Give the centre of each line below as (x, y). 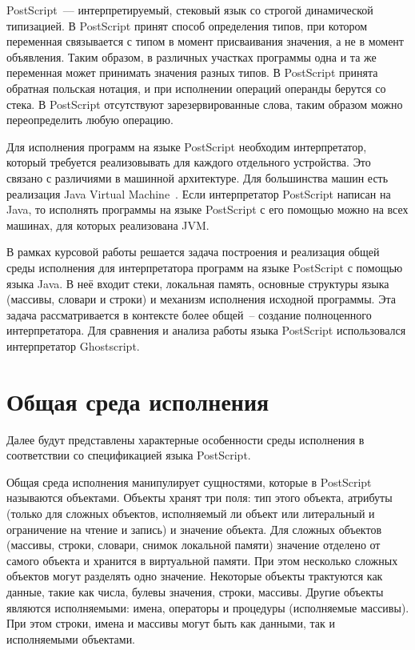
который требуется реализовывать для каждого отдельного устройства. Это (189, 162)
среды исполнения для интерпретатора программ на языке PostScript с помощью (205, 267)
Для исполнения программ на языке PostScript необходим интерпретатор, (187, 146)
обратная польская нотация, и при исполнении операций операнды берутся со (196, 88)
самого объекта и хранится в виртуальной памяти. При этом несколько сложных (202, 560)
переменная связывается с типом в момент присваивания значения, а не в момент (205, 41)
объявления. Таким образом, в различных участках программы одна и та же (192, 56)
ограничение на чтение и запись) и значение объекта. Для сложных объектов (194, 529)
